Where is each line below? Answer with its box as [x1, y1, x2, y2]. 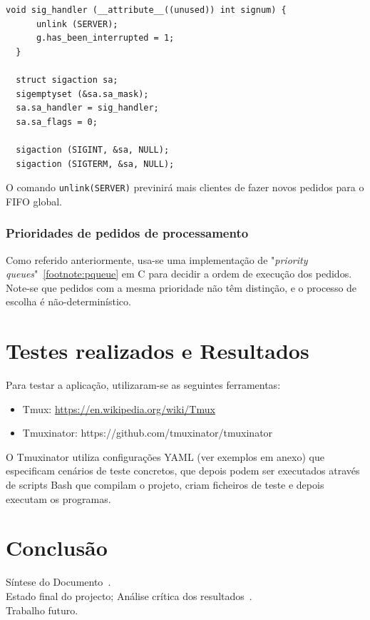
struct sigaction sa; [16, 74, 118, 85]
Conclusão [6, 533, 108, 562]
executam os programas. [6, 491, 111, 506]
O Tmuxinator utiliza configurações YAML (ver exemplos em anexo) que [6, 449, 324, 464]
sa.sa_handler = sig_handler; [16, 103, 159, 113]
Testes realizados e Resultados [6, 336, 309, 365]
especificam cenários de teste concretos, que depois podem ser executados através [6, 463, 360, 478]
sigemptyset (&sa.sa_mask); [16, 88, 149, 99]
